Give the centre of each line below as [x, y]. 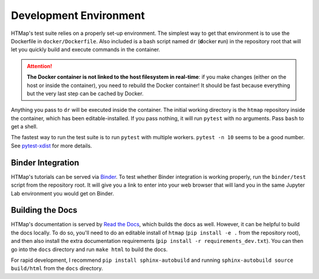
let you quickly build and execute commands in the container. [86, 50]
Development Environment [78, 15]
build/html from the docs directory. [57, 268]
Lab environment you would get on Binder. [63, 193]
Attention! [40, 66]
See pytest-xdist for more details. [51, 146]
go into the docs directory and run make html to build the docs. [89, 249]
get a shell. [24, 127]
